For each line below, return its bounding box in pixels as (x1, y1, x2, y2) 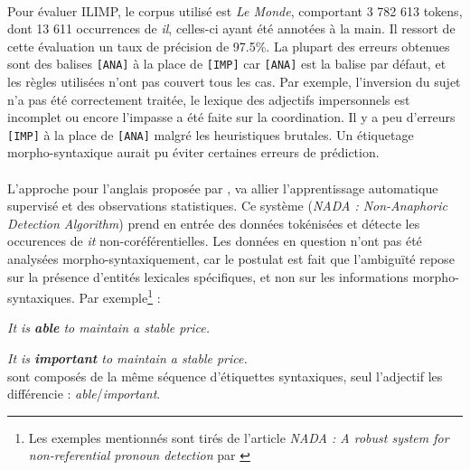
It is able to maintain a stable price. (7, 318, 211, 337)
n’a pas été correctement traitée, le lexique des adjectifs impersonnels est (7, 89, 410, 108)
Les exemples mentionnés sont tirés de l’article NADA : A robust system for (28, 428, 449, 446)
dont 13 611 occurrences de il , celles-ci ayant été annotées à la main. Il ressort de (7, 19, 456, 38)
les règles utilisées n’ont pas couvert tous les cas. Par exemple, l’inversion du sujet (7, 72, 461, 91)
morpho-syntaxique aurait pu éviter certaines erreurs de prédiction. (7, 143, 380, 162)
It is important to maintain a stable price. (7, 349, 248, 368)
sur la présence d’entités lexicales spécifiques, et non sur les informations (7, 267, 409, 286)
